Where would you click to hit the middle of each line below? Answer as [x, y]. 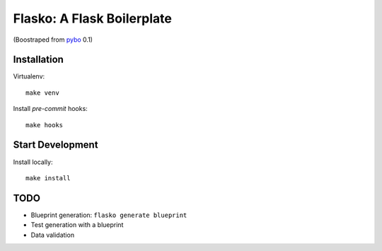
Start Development [56, 145]
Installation [38, 60]
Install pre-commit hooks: [50, 109]
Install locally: [33, 162]
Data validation [52, 235]
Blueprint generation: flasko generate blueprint [109, 215]
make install [48, 178]
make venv [42, 93]
